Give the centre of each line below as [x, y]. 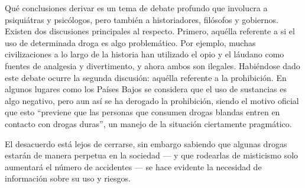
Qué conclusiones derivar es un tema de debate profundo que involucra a [136, 8]
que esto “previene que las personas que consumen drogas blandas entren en [142, 112]
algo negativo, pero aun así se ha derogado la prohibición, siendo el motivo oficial [152, 100]
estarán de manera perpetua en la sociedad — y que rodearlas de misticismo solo [152, 155]
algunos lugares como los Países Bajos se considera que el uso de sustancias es [146, 89]
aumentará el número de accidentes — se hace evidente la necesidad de [133, 166]
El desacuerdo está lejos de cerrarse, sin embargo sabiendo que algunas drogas [146, 143]
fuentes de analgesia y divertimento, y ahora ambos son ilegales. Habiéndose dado [152, 65]
